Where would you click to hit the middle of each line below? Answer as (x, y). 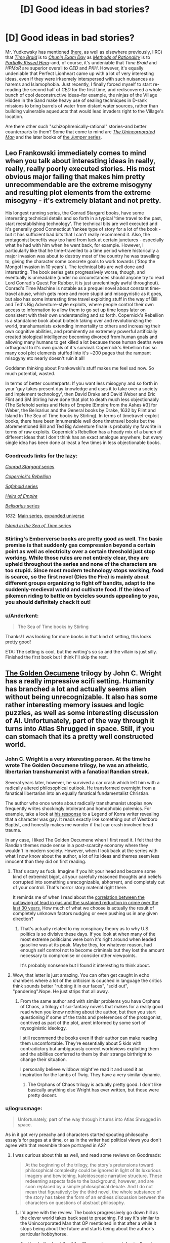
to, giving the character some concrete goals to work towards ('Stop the (80, 261)
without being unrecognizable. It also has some (81, 697)
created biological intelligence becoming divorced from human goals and (81, 337)
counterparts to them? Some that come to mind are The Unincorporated (80, 132)
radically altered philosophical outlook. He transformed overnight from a (80, 788)
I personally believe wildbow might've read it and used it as (82, 1069)
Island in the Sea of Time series (38, 526)
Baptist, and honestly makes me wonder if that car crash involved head (79, 824)
